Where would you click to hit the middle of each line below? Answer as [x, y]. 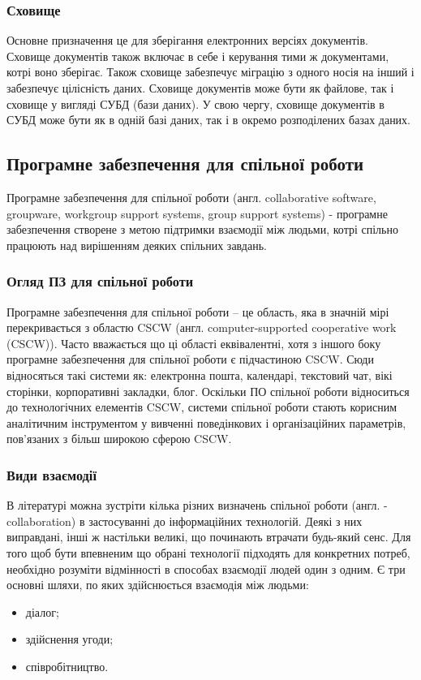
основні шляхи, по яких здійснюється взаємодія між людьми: [158, 585]
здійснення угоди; [69, 639]
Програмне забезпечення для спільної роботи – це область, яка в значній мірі [198, 311]
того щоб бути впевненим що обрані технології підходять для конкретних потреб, [208, 552]
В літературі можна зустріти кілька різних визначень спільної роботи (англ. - [197, 505]
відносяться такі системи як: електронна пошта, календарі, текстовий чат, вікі [200, 374]
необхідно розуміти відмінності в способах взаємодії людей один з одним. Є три [206, 568]
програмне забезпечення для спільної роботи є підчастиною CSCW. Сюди [190, 359]
